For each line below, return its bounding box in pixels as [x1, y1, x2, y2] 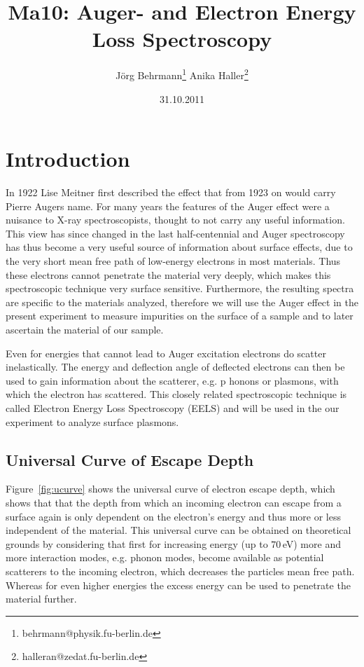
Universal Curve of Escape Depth [6, 448, 254, 470]
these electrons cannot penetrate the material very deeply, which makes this [6, 267, 331, 282]
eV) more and [282, 536, 341, 551]
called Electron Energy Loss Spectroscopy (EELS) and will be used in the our [6, 401, 339, 415]
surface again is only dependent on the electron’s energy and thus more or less [6, 509, 341, 523]
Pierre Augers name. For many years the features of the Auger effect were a [6, 198, 330, 213]
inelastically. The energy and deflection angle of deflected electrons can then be [6, 359, 345, 374]
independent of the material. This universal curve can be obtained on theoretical [6, 523, 351, 537]
